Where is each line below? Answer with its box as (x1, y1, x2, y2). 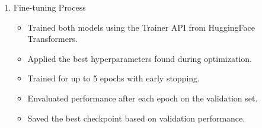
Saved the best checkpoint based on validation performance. (27, 111, 245, 124)
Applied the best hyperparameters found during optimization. (27, 52, 252, 64)
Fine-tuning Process (13, 1, 86, 13)
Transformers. (27, 32, 78, 45)
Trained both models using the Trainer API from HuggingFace (27, 21, 255, 33)
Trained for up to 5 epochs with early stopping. (27, 72, 200, 84)
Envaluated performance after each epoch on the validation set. (27, 91, 258, 104)
